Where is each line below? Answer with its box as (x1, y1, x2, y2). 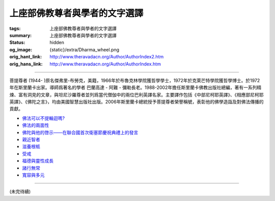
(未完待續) (9, 188, 31, 195)
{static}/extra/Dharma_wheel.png (49, 46, 120, 53)
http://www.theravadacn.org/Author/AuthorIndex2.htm (49, 54, 164, 60)
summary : (9, 32, 32, 38)
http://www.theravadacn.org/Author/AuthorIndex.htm (49, 61, 161, 67)
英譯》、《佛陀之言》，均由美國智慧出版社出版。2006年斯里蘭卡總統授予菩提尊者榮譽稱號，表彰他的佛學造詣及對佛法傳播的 (9, 99, 264, 105)
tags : (9, 25, 21, 31)
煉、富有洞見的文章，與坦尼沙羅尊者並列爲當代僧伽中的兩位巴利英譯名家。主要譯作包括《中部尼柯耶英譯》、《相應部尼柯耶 (9, 91, 264, 97)
